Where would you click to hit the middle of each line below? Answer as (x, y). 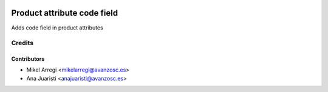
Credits (22, 43)
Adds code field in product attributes (57, 28)
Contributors (28, 59)
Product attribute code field (65, 13)
